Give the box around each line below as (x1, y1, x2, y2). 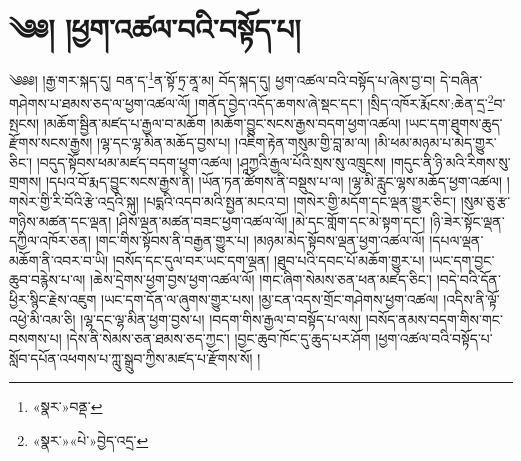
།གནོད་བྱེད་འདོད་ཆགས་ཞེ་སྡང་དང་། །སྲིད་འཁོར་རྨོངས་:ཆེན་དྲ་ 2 (195, 90, 494, 114)
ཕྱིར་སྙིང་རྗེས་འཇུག (9, 288, 97, 309)
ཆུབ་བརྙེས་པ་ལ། (9, 269, 86, 290)
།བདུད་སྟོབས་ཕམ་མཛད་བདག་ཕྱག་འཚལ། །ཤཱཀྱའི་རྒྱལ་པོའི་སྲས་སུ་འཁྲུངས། (36, 151, 387, 172)
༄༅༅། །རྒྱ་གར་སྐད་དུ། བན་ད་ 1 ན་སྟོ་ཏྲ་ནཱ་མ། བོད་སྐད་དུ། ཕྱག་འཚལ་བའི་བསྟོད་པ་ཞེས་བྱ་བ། (9, 67, 436, 90)
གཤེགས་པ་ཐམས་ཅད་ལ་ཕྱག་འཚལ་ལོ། (9, 93, 191, 114)
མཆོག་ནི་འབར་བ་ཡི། (9, 249, 109, 270)
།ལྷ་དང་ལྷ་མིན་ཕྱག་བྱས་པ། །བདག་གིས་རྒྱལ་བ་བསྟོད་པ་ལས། (80, 308, 362, 329)
